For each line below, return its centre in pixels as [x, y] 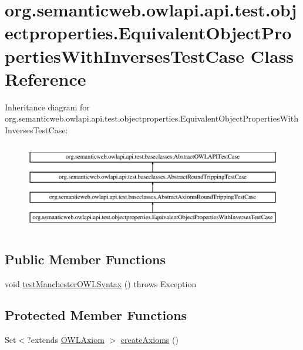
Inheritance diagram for [47, 107]
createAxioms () [149, 340]
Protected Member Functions [96, 315]
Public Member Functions [85, 259]
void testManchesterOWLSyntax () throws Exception [101, 283]
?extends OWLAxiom [66, 340]
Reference [46, 78]
